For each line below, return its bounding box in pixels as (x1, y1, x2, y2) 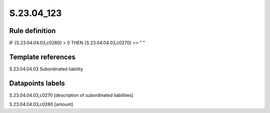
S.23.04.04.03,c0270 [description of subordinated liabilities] (9, 92, 133, 98)
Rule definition (9, 26, 56, 35)
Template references (9, 52, 76, 61)
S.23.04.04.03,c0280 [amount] (9, 101, 73, 107)
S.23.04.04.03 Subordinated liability (9, 65, 83, 72)
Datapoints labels (9, 79, 65, 87)
